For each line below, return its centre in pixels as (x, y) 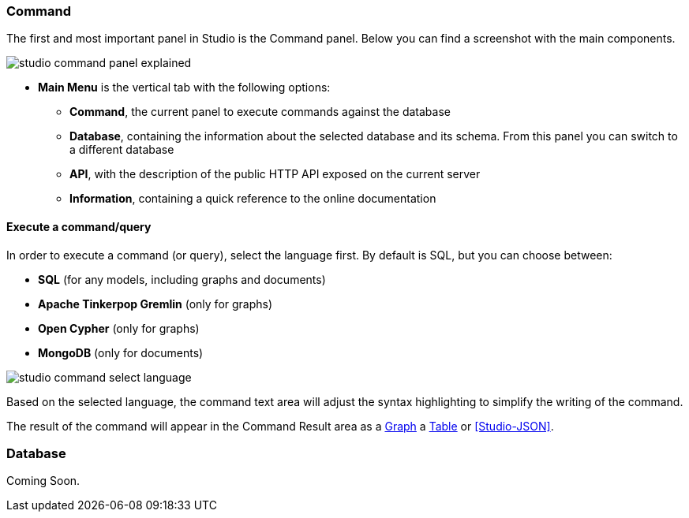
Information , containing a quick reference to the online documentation (253, 199)
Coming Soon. (43, 481)
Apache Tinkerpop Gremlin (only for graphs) (155, 304)
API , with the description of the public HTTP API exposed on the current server (275, 174)
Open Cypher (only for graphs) (119, 328)
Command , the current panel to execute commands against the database (260, 112)
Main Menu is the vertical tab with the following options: (184, 88)
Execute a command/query (79, 226)
